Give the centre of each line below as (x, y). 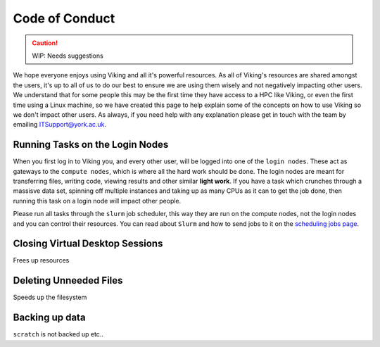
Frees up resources (41, 260)
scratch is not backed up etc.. (58, 334)
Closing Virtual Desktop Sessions (88, 244)
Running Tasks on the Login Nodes (91, 145)
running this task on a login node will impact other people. (97, 201)
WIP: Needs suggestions (68, 56)
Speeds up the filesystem (50, 297)
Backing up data (49, 318)
